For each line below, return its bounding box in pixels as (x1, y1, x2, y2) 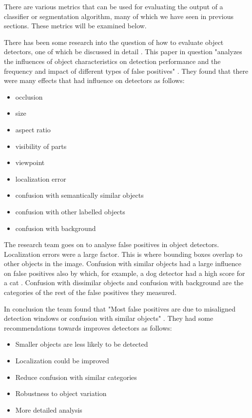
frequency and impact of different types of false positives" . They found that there (4, 65, 249, 76)
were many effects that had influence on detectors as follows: (4, 75, 185, 85)
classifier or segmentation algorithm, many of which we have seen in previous (4, 11, 234, 21)
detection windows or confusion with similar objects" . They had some (4, 313, 213, 323)
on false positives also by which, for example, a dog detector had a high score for (4, 268, 245, 278)
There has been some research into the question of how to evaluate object (4, 37, 224, 47)
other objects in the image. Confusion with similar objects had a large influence (4, 258, 241, 269)
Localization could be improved (15, 355, 109, 366)
